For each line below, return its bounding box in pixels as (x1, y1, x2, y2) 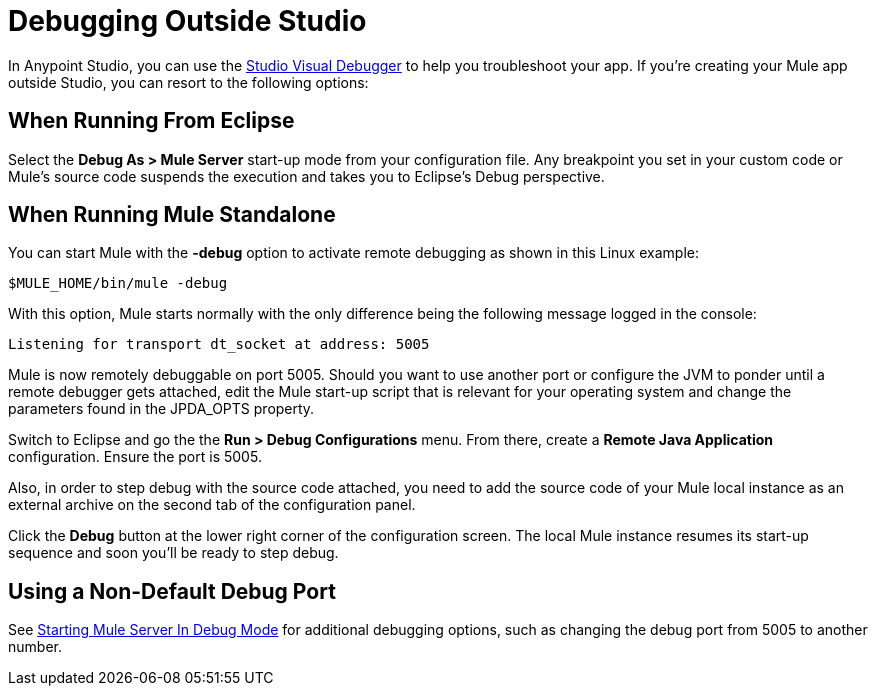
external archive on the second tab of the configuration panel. (8, 496, 416, 514)
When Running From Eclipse (8, 108, 295, 134)
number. (8, 638, 62, 656)
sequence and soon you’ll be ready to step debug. (8, 544, 339, 562)
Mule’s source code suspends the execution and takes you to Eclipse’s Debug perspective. (8, 167, 605, 185)
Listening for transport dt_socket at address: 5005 (8, 336, 430, 353)
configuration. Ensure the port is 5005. (8, 448, 262, 466)
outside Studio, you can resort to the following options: (8, 73, 369, 91)
